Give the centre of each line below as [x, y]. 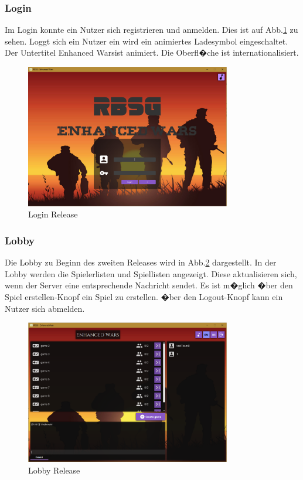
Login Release [53, 214]
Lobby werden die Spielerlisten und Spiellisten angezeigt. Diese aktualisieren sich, [151, 273]
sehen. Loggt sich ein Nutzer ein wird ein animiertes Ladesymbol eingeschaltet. [147, 41]
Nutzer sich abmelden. [45, 308]
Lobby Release [54, 470]
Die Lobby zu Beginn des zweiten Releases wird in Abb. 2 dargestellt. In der [141, 262]
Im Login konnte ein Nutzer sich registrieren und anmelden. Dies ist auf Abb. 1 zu [151, 30]
